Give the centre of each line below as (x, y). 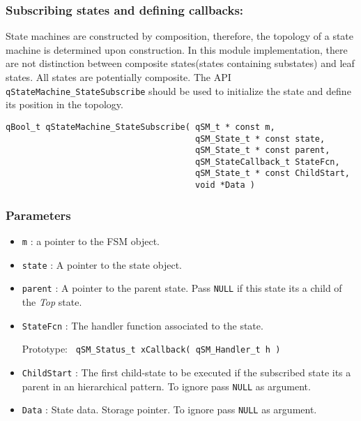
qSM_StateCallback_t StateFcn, (268, 162)
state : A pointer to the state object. (102, 264)
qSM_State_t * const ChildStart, (272, 173)
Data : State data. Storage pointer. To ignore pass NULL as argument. (169, 409)
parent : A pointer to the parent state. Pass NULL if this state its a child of (182, 288)
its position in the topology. (64, 104)
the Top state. (52, 301)
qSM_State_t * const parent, (263, 150)
